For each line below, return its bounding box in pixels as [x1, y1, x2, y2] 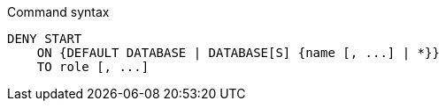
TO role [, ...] [36, 60, 150, 74]
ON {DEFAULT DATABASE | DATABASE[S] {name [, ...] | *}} [36, 46, 440, 60]
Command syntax [7, 4, 110, 19]
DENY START [7, 32, 82, 46]
